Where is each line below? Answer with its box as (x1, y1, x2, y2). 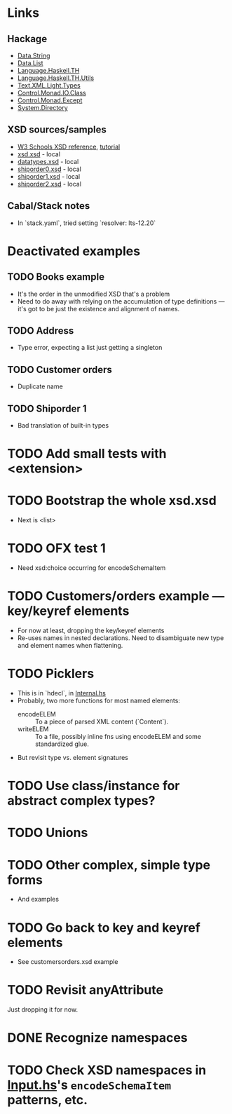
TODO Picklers (7, 666, 95, 681)
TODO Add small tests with (7, 446, 167, 462)
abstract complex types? (7, 793, 156, 809)
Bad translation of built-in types (17, 421, 109, 430)
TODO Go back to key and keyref (7, 920, 201, 935)
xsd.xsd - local (17, 149, 61, 158)
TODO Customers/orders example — (7, 588, 225, 604)
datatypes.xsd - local (17, 157, 79, 165)
